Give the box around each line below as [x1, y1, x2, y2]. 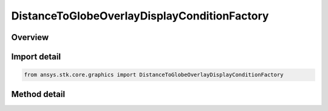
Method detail [11, 89, 66, 99]
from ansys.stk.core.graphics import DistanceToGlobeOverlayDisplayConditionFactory [24, 72, 284, 78]
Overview [11, 32, 49, 42]
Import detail [11, 52, 61, 62]
